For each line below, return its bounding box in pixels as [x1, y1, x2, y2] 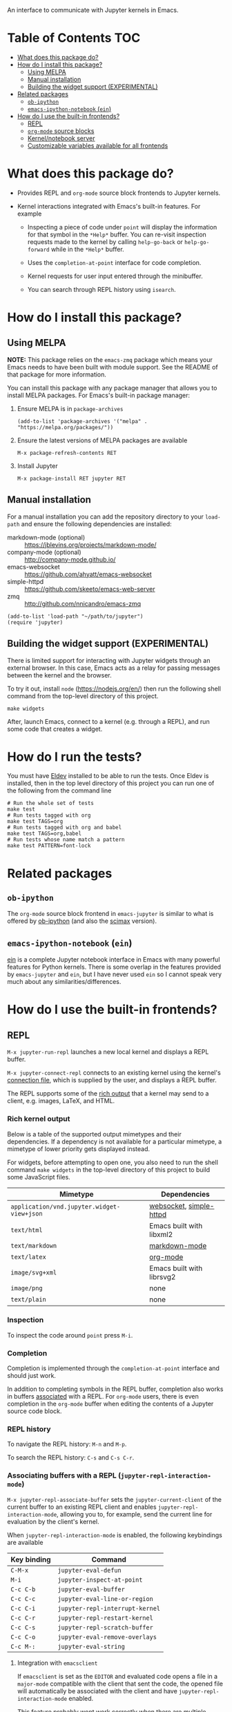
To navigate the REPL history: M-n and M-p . [7, 1440, 127, 1449]
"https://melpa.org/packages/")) [17, 424, 114, 431]
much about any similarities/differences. [7, 978, 122, 986]
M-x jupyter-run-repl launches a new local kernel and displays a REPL [7, 1048, 209, 1056]
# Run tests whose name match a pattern [7, 836, 126, 843]
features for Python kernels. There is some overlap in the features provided [7, 963, 222, 971]
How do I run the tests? [7, 749, 142, 765]
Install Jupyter [17, 461, 58, 470]
